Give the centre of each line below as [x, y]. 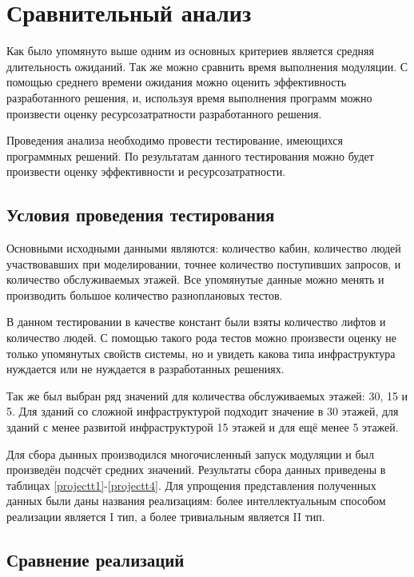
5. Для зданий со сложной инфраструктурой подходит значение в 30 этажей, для [203, 411]
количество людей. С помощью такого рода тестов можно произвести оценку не [201, 338]
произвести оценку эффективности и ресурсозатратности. [146, 171]
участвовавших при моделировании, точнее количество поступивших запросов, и [204, 263]
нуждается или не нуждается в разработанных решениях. [145, 369]
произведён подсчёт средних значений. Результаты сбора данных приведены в [196, 470]
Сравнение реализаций [96, 559]
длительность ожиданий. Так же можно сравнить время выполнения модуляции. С [207, 66]
